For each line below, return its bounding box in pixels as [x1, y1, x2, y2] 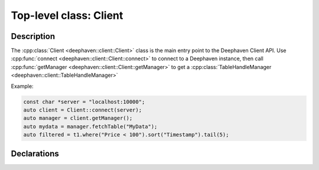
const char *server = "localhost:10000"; [23, 98, 145, 105]
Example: [11, 83, 34, 90]
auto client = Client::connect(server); [23, 107, 142, 113]
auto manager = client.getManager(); [23, 115, 133, 122]
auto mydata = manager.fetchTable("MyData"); [23, 123, 158, 130]
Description [11, 31, 56, 41]
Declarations [11, 148, 59, 159]
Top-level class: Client [11, 9, 123, 22]
